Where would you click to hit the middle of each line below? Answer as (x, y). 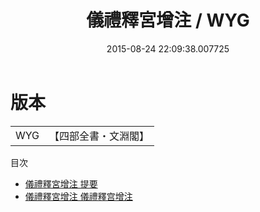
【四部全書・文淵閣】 (99, 136)
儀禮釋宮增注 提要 (61, 183)
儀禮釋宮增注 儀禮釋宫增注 (78, 196)
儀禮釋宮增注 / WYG (168, 20)
